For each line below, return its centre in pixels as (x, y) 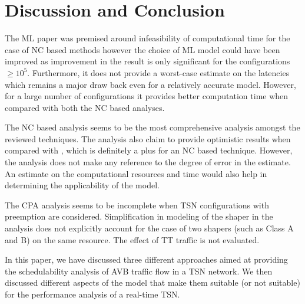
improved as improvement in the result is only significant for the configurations (147, 61)
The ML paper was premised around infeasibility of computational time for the (147, 38)
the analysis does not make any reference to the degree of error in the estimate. (148, 162)
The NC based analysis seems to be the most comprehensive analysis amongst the (152, 127)
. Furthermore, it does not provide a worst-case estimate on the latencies (158, 72)
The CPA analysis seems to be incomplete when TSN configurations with (137, 205)
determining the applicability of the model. (82, 185)
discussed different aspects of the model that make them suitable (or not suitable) (152, 282)
